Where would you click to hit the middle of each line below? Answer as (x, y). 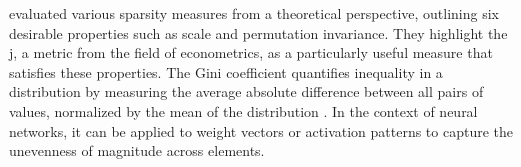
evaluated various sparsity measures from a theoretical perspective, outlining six (254, 13)
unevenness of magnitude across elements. (137, 150)
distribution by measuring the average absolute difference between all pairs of (246, 91)
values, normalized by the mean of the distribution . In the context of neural (243, 110)
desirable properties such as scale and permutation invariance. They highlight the (258, 32)
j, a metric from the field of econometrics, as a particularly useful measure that (251, 52)
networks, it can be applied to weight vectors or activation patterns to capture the (261, 130)
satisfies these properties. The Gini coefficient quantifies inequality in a (226, 71)
